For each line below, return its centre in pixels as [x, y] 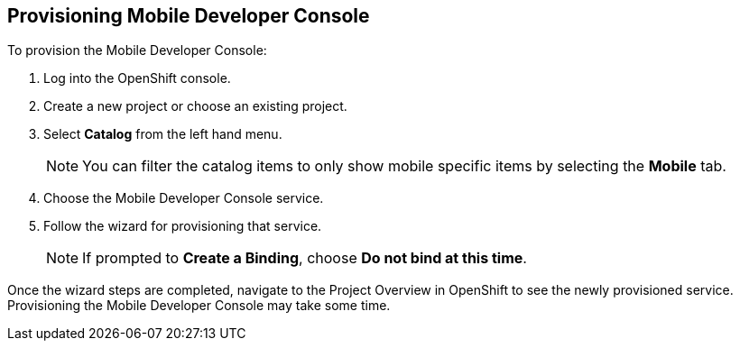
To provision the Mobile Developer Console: [137, 50]
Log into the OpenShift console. [137, 78]
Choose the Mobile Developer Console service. [184, 198]
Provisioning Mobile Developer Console [189, 16]
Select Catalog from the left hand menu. [163, 134]
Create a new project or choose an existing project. [195, 106]
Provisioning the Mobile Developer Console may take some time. [199, 306]
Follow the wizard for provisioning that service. [183, 226]
